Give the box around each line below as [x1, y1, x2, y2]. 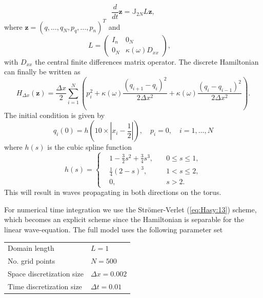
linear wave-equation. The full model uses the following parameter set [4, 224, 223, 234]
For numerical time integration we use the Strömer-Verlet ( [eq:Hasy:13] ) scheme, [4, 204, 257, 214]
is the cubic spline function [47, 142, 132, 152]
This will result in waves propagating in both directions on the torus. [4, 187, 221, 197]
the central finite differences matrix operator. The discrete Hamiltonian [35, 56, 259, 67]
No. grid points [8, 255, 55, 266]
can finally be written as [4, 66, 80, 77]
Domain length [8, 243, 54, 253]
